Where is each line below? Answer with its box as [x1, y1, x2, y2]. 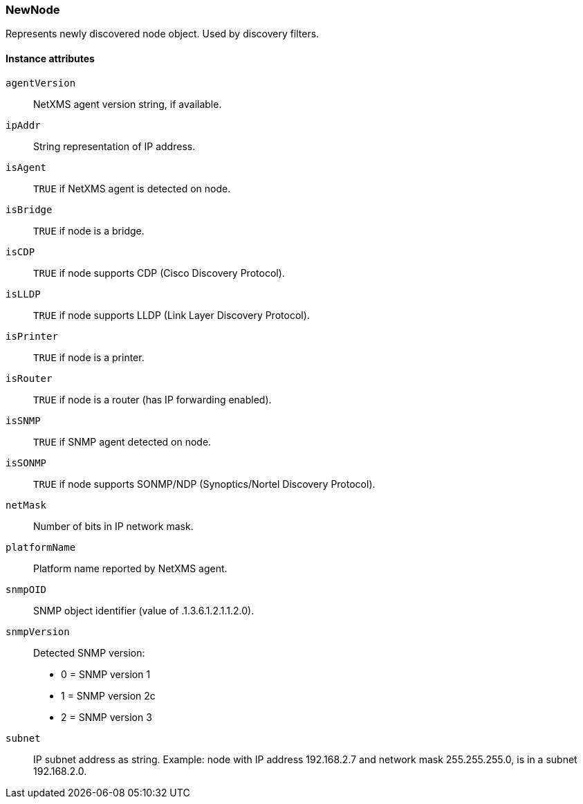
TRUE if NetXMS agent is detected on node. [33, 182, 231, 194]
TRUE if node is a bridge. [33, 224, 145, 237]
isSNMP [6, 414, 41, 426]
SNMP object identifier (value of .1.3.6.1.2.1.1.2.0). [33, 604, 255, 616]
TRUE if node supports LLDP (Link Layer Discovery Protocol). [33, 309, 310, 321]
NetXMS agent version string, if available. [33, 98, 222, 110]
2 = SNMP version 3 [61, 711, 152, 723]
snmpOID [6, 583, 47, 595]
